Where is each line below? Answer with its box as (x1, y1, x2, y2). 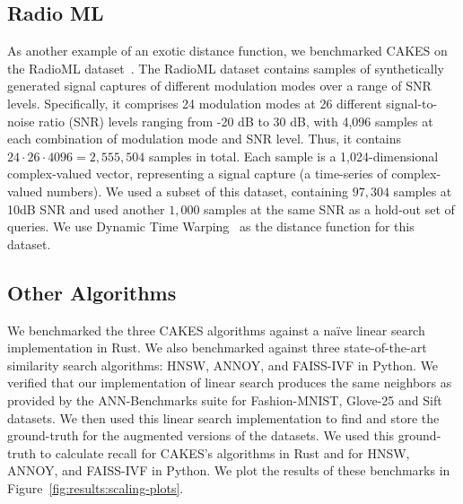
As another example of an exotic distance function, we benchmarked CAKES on (7, 41, 448, 60)
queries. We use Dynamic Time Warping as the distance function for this (7, 217, 415, 236)
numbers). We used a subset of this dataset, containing (46, 181, 349, 200)
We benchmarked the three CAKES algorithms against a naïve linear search (7, 320, 425, 339)
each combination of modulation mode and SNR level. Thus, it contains (7, 129, 402, 148)
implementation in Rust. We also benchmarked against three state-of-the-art (7, 338, 427, 357)
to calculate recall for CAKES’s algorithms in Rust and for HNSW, (39, 443, 410, 462)
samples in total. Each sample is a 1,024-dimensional (148, 146, 439, 165)
